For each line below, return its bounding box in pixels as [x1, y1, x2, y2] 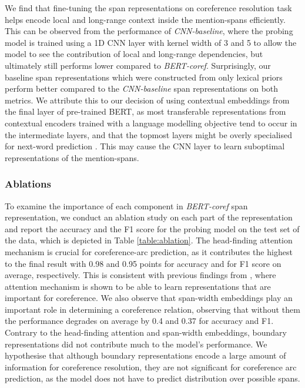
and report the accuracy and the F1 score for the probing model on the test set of [5, 222, 300, 235]
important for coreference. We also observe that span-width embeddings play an [5, 292, 293, 304]
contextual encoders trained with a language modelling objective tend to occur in [5, 116, 297, 129]
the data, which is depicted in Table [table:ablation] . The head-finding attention [5, 234, 293, 246]
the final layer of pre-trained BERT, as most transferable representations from [5, 105, 286, 118]
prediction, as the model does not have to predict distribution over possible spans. [5, 372, 300, 384]
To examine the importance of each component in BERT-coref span [5, 199, 248, 212]
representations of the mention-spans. [5, 151, 139, 163]
